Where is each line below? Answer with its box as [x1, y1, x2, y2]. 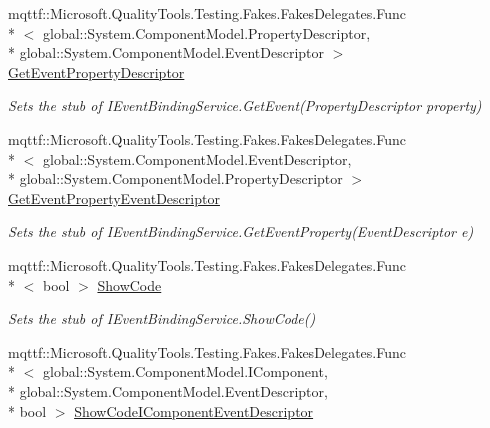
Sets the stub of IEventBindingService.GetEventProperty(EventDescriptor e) [8, 221, 474, 242]
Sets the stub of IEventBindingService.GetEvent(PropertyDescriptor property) [8, 95, 482, 116]
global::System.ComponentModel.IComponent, [42, 361, 328, 382]
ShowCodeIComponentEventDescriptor [74, 400, 314, 421]
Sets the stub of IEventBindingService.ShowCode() [8, 308, 316, 329]
